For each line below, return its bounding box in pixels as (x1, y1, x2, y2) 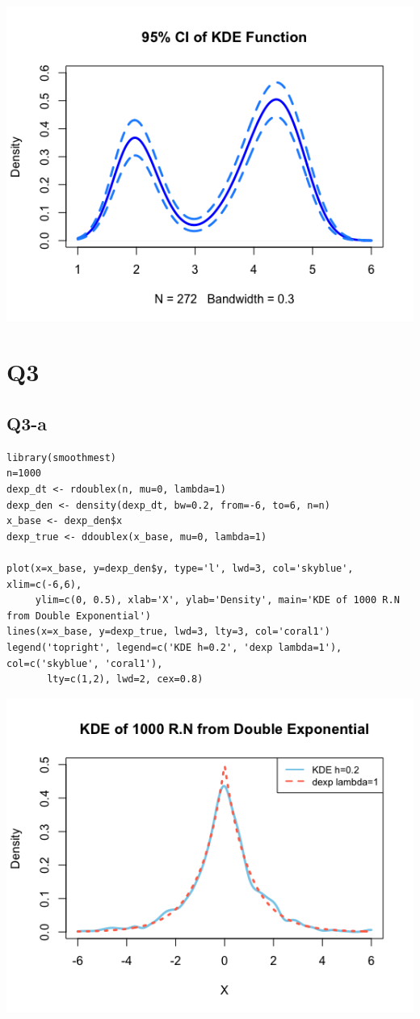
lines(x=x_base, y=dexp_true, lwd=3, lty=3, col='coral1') (6, 626, 330, 638)
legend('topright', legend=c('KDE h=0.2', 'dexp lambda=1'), (6, 642, 342, 653)
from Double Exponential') (6, 610, 151, 622)
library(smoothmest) (6, 451, 117, 463)
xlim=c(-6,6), (6, 578, 82, 590)
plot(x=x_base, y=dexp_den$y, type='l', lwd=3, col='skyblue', (6, 563, 354, 575)
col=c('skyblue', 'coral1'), (6, 657, 163, 669)
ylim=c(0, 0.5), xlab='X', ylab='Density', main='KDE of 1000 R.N (35, 594, 400, 606)
